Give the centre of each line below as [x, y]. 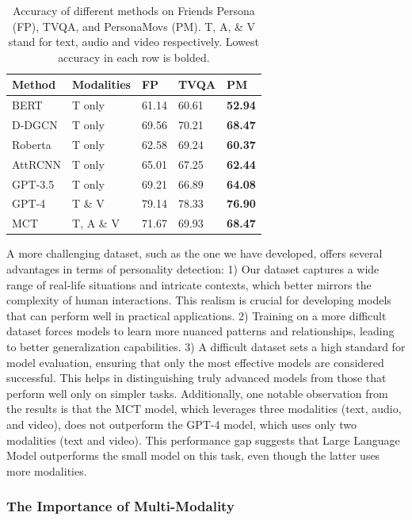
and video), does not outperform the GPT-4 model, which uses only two [181, 424]
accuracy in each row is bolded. [134, 57]
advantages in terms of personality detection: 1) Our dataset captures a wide [193, 268]
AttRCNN [37, 164]
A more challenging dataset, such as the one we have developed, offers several [195, 253]
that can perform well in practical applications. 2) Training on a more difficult [196, 315]
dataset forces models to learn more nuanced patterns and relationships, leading [200, 331]
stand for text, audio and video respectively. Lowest [134, 42]
